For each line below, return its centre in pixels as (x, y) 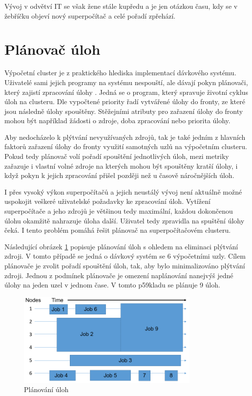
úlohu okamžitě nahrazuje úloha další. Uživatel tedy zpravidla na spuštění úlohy (125, 220)
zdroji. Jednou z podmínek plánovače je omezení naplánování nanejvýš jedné (119, 275)
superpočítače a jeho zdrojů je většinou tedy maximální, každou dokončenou (119, 211)
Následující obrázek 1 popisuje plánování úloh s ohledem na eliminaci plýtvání (121, 246)
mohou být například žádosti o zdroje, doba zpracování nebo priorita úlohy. (117, 121)
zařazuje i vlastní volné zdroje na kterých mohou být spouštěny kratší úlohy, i (121, 165)
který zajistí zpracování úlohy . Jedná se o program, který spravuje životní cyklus (126, 92)
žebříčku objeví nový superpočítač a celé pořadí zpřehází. (90, 15)
